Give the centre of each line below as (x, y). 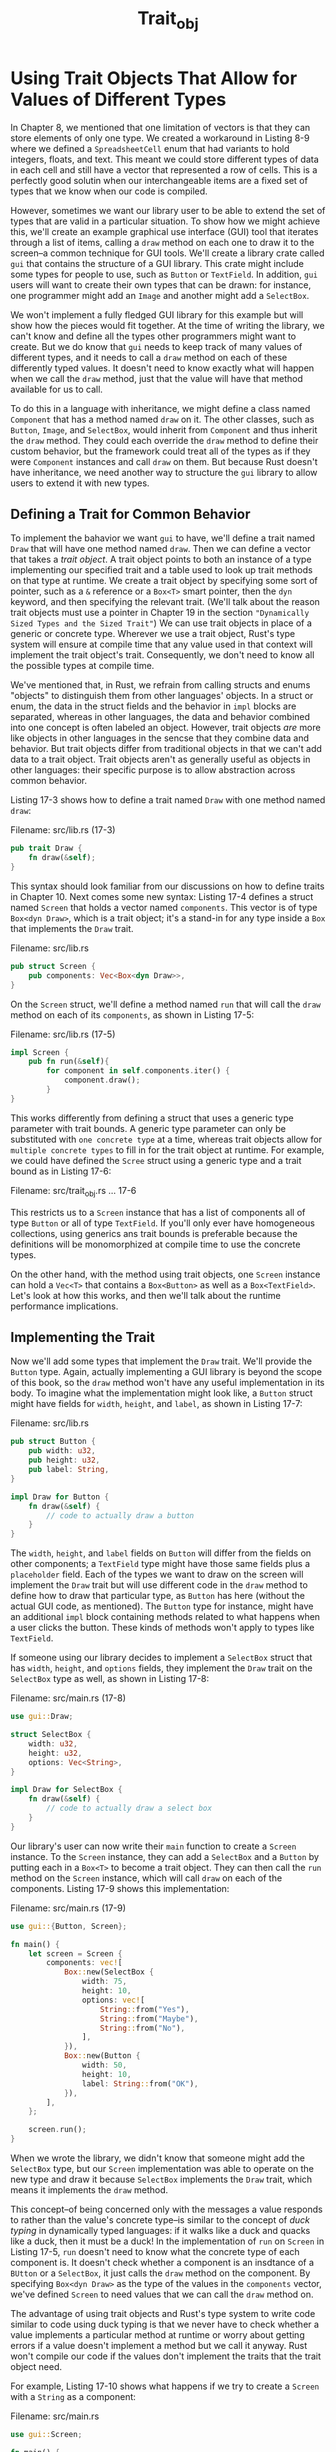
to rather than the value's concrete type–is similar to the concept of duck (160, 2220)
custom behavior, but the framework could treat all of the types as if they (160, 451)
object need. (36, 2367)
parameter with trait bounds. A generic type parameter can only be (148, 1128)
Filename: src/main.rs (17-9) (68, 1908)
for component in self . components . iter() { (138, 1071)
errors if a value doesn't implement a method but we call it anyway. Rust (159, 2346)
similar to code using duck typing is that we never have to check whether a (165, 2324)
